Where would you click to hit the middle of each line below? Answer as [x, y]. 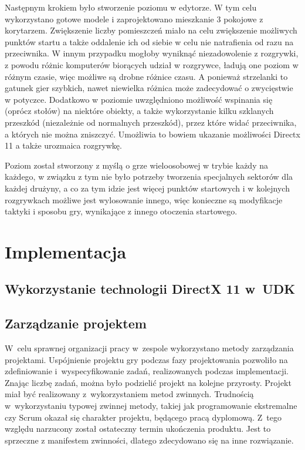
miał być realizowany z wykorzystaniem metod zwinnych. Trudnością [129, 394]
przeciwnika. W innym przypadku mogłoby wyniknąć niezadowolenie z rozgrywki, [152, 53]
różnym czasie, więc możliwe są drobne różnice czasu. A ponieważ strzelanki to [146, 76]
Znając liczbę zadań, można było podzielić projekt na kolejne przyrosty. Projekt [148, 382]
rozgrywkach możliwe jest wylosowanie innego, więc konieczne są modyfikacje [144, 199]
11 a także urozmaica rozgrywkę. [63, 145]
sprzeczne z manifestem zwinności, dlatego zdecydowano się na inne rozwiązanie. [149, 440]
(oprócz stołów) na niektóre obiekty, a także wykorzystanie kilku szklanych [139, 111]
